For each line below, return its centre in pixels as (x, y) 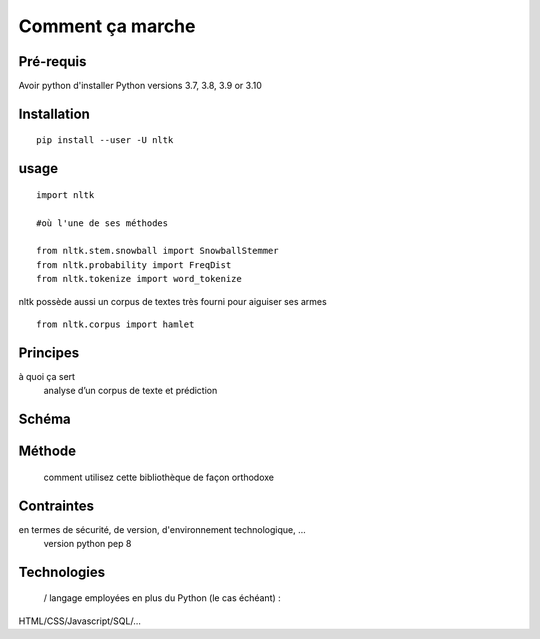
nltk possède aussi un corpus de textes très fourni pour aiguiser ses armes (172, 301)
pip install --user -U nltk (105, 140)
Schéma (45, 419)
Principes (49, 352)
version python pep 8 (87, 544)
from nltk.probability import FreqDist (134, 264)
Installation (54, 113)
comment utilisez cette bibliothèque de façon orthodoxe (159, 477)
